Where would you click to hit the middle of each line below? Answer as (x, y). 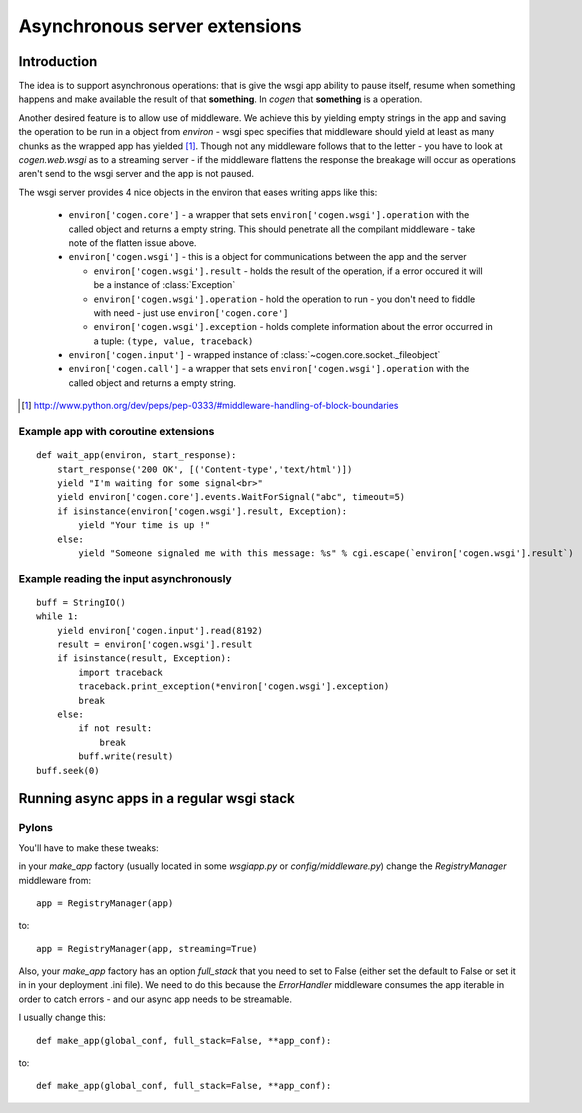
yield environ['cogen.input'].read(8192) (160, 630)
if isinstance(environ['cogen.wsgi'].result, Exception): (202, 511)
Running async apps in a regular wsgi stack (156, 798)
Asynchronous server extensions (160, 26)
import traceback (121, 672)
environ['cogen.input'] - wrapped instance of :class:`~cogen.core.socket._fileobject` (254, 355)
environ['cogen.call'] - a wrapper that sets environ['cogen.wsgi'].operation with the (269, 369)
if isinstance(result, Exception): (144, 658)
